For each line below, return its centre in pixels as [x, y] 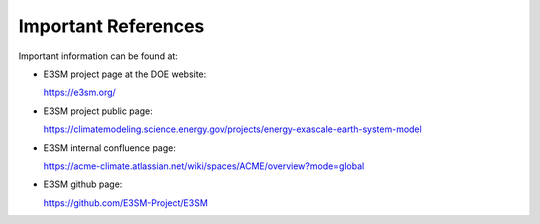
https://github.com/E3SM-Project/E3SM [126, 202]
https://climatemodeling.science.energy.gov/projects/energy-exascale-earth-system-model [232, 129]
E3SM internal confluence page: [110, 147]
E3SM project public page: [98, 111]
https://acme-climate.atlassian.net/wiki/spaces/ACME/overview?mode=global [204, 166]
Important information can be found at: [98, 56]
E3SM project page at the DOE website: [125, 74]
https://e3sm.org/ [80, 92]
